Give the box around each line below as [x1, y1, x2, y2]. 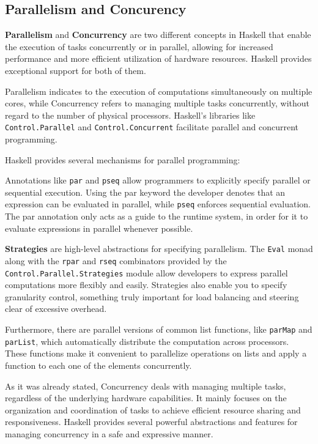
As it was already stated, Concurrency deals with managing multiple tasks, [5, 379, 286, 392]
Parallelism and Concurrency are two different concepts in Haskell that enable [5, 28, 311, 41]
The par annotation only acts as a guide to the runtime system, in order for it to [5, 210, 308, 223]
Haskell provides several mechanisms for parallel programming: [5, 153, 240, 166]
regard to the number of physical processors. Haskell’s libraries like [5, 108, 256, 121]
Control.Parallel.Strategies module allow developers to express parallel [5, 266, 288, 279]
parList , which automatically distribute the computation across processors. [5, 335, 289, 347]
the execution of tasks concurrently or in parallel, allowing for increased [5, 40, 273, 53]
